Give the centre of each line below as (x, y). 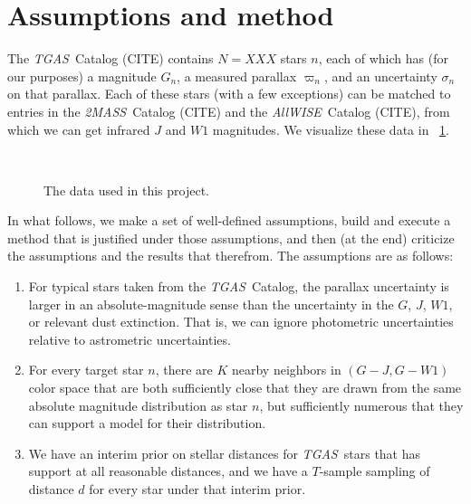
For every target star (86, 370)
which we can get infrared (79, 129)
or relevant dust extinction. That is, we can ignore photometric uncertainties (241, 322)
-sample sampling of (375, 471)
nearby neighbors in (286, 370)
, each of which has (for (383, 58)
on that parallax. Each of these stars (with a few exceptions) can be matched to (229, 94)
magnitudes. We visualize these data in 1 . (331, 129)
